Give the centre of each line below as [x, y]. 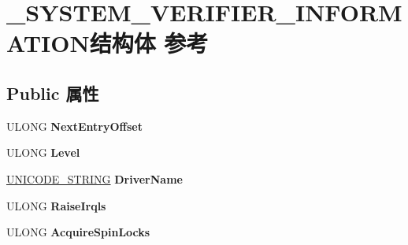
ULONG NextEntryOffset [74, 126]
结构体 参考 [149, 43]
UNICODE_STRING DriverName [95, 178]
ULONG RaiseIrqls [56, 205]
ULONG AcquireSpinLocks [78, 232]
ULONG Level [43, 152]
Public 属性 [53, 93]
